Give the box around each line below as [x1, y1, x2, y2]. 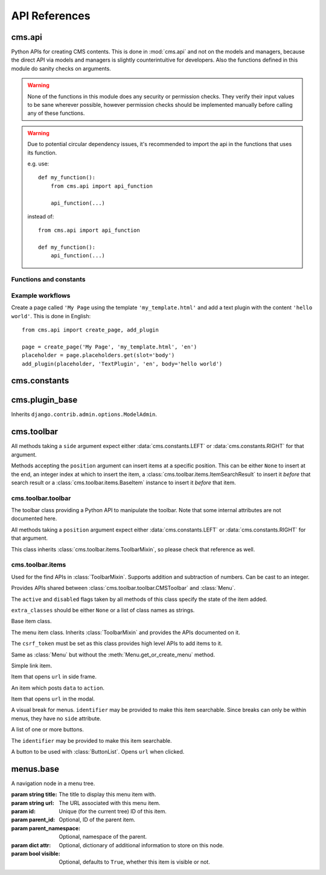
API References [11, 9, 91, 22]
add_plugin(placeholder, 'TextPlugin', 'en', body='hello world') [22, 360, 223, 367]
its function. [27, 149, 57, 156]
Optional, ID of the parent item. [59, 816, 136, 824]
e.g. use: [27, 160, 50, 167]
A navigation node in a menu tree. [11, 780, 95, 787]
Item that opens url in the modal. [11, 695, 95, 703]
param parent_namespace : [11, 824, 81, 832]
